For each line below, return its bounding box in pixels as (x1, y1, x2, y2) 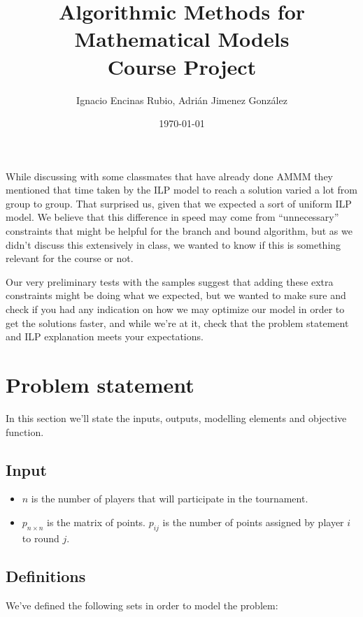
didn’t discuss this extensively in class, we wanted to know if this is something (6, 237, 341, 252)
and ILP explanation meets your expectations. (6, 329, 204, 344)
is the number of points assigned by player (162, 514, 344, 529)
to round (22, 530, 59, 545)
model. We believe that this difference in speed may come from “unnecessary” (6, 210, 339, 224)
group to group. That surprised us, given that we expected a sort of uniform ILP (6, 196, 352, 210)
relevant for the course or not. (6, 251, 134, 266)
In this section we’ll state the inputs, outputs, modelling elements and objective (6, 410, 347, 425)
